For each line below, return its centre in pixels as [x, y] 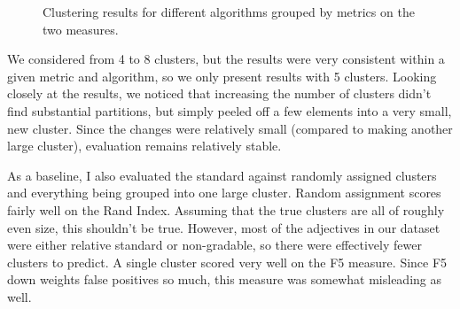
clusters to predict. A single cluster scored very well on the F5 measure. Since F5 [227, 262]
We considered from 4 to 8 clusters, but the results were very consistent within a [226, 59]
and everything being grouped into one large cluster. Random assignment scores [224, 193]
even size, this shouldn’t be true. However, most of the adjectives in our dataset [224, 227]
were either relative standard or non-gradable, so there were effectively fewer [214, 245]
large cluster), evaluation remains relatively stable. [144, 146]
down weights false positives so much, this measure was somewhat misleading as [225, 279]
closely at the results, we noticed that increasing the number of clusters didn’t [219, 93]
